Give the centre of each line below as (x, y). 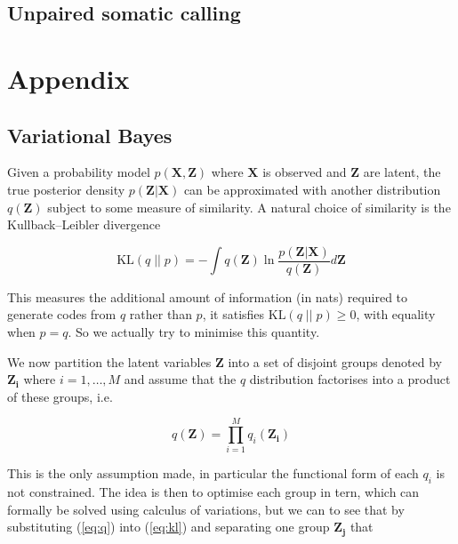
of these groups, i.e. (60, 396)
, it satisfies (233, 314)
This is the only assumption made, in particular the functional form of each (213, 473)
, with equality (396, 314)
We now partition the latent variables (109, 361)
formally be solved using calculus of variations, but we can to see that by (206, 509)
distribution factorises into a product (350, 379)
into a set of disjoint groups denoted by (335, 361)
